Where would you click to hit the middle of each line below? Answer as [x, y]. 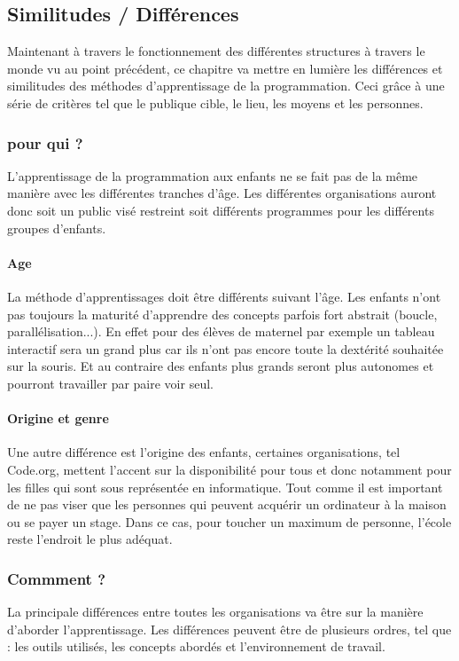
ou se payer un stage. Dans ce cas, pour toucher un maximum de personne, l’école [229, 521]
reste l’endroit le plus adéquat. [90, 539]
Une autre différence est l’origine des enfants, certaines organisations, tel [204, 452]
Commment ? [57, 578]
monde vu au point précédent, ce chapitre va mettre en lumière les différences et [225, 68]
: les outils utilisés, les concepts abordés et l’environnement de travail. [196, 646]
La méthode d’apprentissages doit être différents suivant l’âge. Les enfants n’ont [224, 296]
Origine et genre [58, 418]
